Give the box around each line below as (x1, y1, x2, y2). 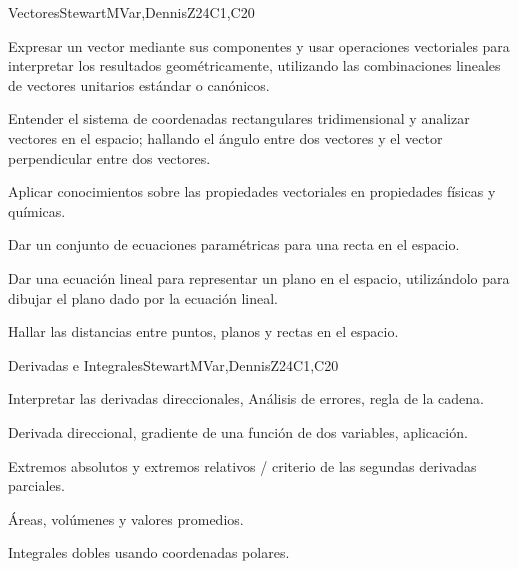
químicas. (8, 200, 66, 221)
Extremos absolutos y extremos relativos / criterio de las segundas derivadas (8, 455, 477, 476)
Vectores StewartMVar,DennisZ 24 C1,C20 (8, 2, 255, 22)
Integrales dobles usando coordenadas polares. (8, 542, 290, 563)
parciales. (8, 475, 65, 496)
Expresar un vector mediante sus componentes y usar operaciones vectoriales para (8, 35, 510, 56)
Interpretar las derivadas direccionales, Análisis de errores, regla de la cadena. (8, 388, 485, 409)
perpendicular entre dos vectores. (8, 147, 211, 168)
